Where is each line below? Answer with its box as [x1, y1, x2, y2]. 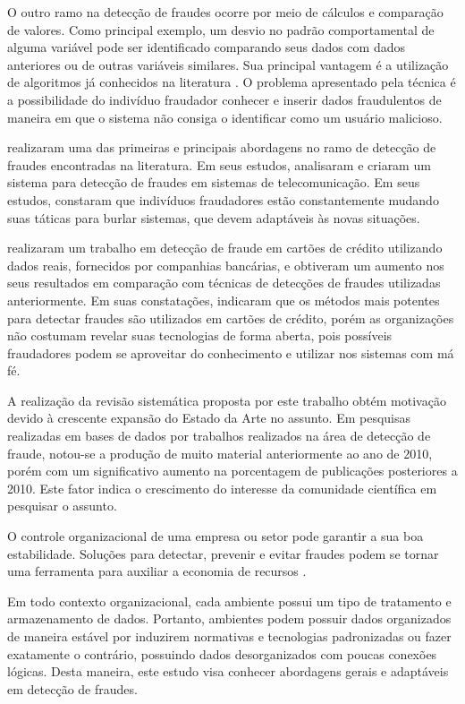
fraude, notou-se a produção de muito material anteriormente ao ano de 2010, [7, 443, 433, 462]
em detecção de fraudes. [7, 679, 138, 698]
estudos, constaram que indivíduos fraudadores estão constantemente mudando [7, 190, 439, 209]
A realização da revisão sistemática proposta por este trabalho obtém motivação [7, 391, 446, 409]
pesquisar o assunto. [7, 496, 117, 515]
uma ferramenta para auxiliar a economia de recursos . [7, 562, 307, 580]
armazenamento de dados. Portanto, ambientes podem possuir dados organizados [7, 609, 452, 628]
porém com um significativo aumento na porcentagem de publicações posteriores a [7, 461, 458, 480]
